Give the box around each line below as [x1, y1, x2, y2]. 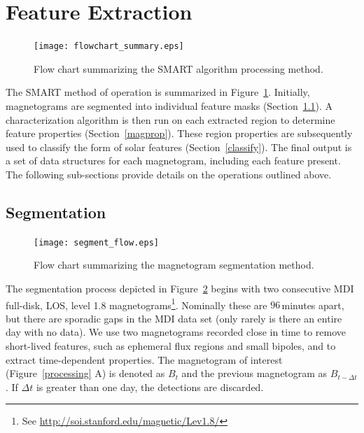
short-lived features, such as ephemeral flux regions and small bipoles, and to [6, 339, 336, 353]
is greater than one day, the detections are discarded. [36, 379, 264, 394]
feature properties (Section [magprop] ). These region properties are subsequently [6, 126, 353, 141]
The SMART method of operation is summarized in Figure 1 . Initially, [6, 85, 310, 99]
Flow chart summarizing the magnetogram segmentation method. [34, 257, 314, 272]
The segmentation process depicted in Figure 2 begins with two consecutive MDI [6, 281, 354, 295]
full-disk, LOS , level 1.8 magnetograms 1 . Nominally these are [6, 295, 267, 312]
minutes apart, [281, 297, 344, 312]
